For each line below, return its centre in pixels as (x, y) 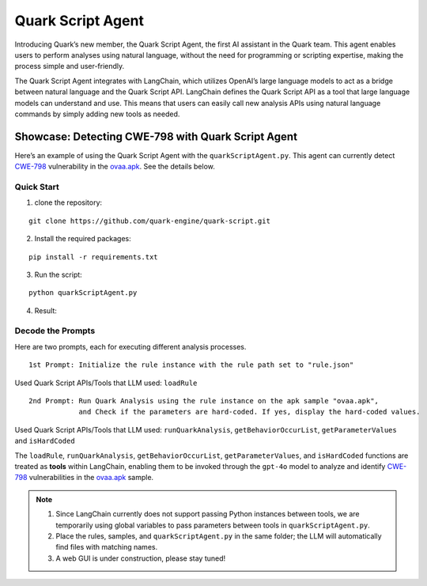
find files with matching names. (107, 547)
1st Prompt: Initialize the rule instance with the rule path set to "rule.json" (191, 365)
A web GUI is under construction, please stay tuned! (141, 558)
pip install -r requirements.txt (93, 257)
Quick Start (37, 187)
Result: (45, 310)
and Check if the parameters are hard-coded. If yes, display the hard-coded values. (249, 412)
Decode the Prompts (55, 331)
